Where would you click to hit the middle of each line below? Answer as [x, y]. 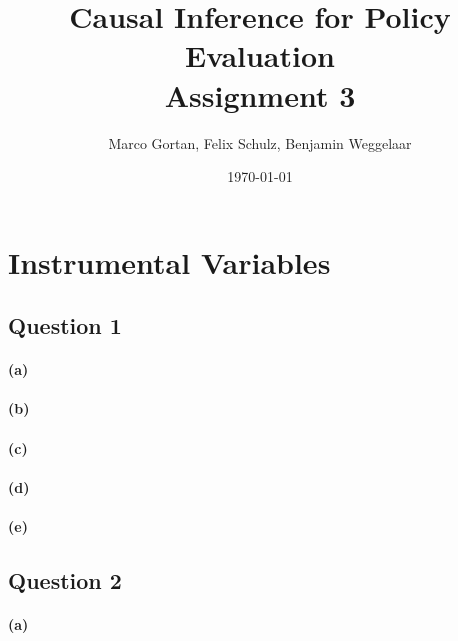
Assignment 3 [260, 94]
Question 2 [65, 579]
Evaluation [260, 55]
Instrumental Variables [169, 261]
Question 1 [65, 325]
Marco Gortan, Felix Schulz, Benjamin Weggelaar [260, 142]
